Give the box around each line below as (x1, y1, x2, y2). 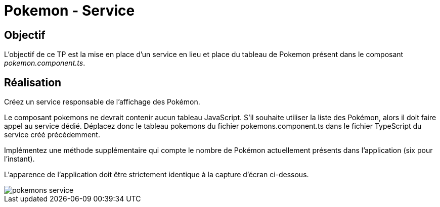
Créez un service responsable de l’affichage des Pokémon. (4, 97, 200, 107)
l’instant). (4, 154, 35, 164)
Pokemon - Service (4, 2, 135, 19)
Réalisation (4, 76, 62, 89)
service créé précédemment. (4, 130, 100, 139)
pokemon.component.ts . (4, 59, 85, 68)
